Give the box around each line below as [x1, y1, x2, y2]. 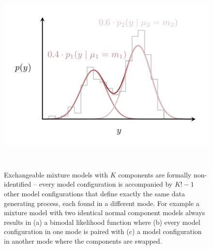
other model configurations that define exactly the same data [4, 188, 185, 198]
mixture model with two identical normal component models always [4, 207, 205, 218]
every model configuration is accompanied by [39, 179, 173, 189]
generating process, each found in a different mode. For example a [4, 198, 199, 208]
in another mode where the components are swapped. [4, 235, 162, 246]
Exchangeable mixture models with [4, 169, 108, 179]
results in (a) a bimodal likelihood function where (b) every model [4, 217, 200, 227]
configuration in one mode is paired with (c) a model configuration [4, 226, 202, 236]
